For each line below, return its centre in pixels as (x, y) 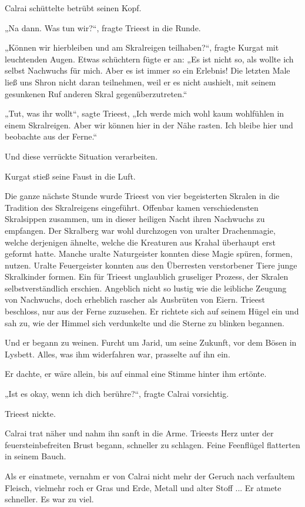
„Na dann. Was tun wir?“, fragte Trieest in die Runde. (103, 27)
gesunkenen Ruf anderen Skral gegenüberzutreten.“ (96, 93)
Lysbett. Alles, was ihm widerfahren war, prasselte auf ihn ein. (118, 354)
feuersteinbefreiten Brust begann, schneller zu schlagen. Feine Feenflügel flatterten (152, 444)
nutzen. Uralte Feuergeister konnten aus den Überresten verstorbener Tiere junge (151, 265)
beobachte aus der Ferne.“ (51, 136)
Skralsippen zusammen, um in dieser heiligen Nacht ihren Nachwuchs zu (135, 219)
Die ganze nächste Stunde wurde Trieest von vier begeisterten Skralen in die (142, 196)
